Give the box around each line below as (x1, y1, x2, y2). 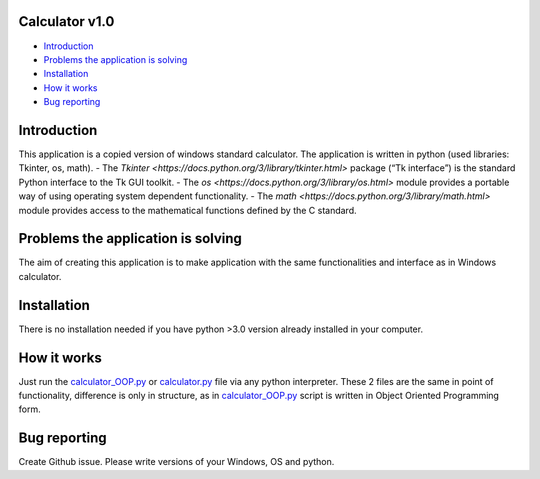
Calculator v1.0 (18, 13, 115, 30)
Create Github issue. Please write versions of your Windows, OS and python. (18, 456, 335, 468)
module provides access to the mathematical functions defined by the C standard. (18, 204, 357, 216)
